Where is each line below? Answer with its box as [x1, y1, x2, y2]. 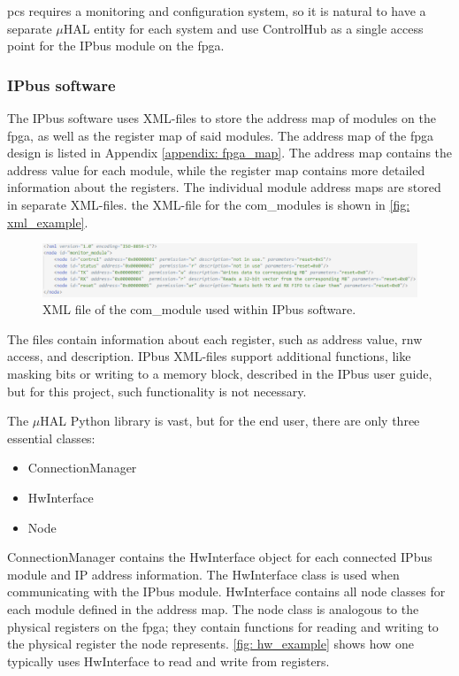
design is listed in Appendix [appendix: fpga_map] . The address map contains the [7, 143, 453, 162]
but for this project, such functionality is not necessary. [7, 381, 307, 400]
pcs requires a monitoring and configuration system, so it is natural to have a [7, 2, 426, 19]
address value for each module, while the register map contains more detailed [7, 160, 425, 179]
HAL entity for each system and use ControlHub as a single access [63, 19, 424, 37]
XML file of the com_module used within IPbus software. [42, 300, 356, 319]
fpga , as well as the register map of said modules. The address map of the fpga [7, 126, 434, 144]
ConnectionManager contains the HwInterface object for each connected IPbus [7, 548, 432, 566]
